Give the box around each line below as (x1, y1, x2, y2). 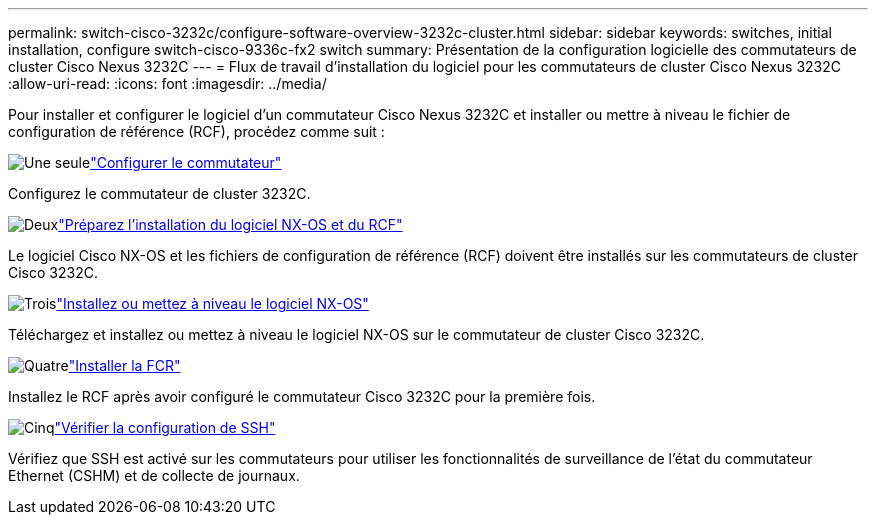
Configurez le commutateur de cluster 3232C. (8, 185, 311, 202)
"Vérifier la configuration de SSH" (54, 419, 276, 436)
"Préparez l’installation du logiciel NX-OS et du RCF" (58, 216, 403, 233)
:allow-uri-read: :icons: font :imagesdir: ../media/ (8, 75, 327, 92)
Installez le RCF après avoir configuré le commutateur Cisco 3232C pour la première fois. (8, 388, 596, 405)
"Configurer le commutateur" (90, 154, 282, 171)
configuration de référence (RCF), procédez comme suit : (8, 123, 385, 140)
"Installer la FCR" (68, 357, 181, 374)
